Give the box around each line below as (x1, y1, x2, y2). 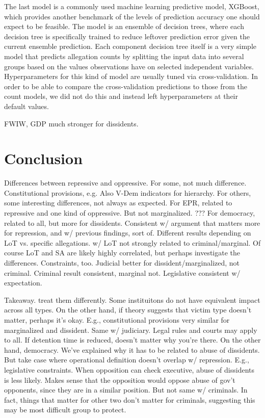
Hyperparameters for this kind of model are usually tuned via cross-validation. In (4, 71, 258, 82)
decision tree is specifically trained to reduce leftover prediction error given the (4, 31, 250, 41)
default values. (4, 100, 49, 111)
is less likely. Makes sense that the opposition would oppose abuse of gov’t (4, 374, 235, 385)
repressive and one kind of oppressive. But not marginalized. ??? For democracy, (4, 207, 255, 218)
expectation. (4, 277, 42, 288)
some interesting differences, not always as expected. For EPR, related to (4, 197, 232, 208)
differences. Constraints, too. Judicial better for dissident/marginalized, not (4, 257, 240, 268)
